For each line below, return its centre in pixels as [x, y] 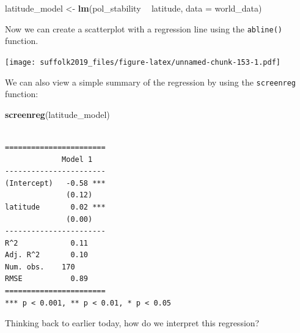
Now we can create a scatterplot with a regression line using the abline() [144, 28]
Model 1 [77, 159]
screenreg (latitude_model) [57, 114]
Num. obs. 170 [40, 267]
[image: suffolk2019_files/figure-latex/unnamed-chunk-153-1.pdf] [143, 62]
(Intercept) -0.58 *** [55, 183]
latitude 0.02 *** [55, 207]
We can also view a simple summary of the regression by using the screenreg [151, 82]
